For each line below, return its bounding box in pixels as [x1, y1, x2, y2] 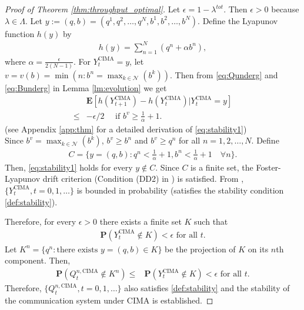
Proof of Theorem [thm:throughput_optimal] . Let [5, 3, 181, 15]
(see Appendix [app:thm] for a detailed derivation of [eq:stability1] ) [5, 122, 247, 135]
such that [194, 215, 228, 228]
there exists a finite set [99, 215, 182, 228]
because [271, 3, 299, 15]
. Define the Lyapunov [198, 14, 278, 26]
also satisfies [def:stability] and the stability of [124, 282, 290, 294]
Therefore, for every [5, 215, 76, 228]
